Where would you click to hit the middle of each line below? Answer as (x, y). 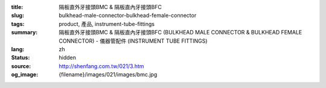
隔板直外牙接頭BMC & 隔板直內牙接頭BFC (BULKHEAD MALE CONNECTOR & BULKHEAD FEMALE (181, 33)
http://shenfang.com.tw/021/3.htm (101, 66)
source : (21, 66)
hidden (68, 58)
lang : (18, 49)
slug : (18, 16)
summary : (24, 33)
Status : (21, 58)
